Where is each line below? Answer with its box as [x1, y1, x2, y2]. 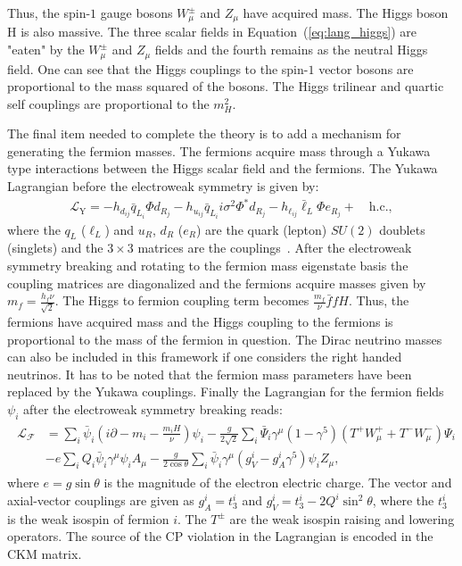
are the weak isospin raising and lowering [229, 509, 455, 528]
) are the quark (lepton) [195, 220, 327, 238]
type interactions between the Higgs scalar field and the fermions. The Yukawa [7, 159, 438, 178]
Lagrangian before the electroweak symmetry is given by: [7, 177, 319, 196]
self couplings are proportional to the [7, 94, 210, 112]
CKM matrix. [7, 545, 82, 563]
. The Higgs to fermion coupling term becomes [54, 291, 309, 310]
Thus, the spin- [7, 4, 91, 21]
